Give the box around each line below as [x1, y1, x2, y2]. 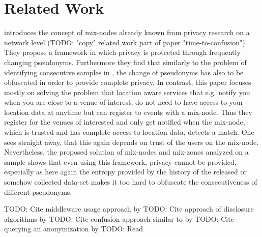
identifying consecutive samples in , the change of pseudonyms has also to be [4, 67, 244, 77]
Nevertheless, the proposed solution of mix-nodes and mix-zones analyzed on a [4, 146, 249, 157]
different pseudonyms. [4, 186, 72, 197]
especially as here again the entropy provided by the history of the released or [4, 166, 247, 177]
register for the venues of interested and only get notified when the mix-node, [4, 116, 245, 127]
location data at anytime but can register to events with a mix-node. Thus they [4, 106, 252, 117]
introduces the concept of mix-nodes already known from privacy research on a [4, 27, 250, 38]
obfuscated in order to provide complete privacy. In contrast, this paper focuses [4, 77, 251, 87]
